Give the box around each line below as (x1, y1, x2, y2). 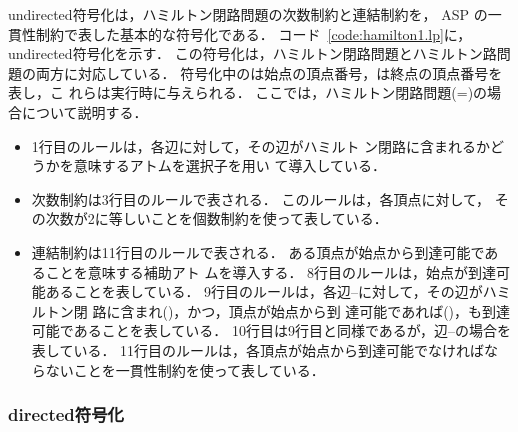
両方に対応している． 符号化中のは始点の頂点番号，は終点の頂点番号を (35, 62, 503, 83)
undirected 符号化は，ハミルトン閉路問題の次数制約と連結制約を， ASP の (8, 4, 488, 24)
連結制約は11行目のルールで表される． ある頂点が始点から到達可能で (31, 241, 485, 262)
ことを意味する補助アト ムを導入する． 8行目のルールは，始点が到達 (45, 261, 497, 282)
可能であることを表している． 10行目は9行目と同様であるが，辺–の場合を (31, 320, 511, 341)
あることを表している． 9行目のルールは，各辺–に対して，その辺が (45, 281, 483, 302)
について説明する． (21, 101, 148, 122)
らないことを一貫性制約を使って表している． (31, 359, 325, 380)
